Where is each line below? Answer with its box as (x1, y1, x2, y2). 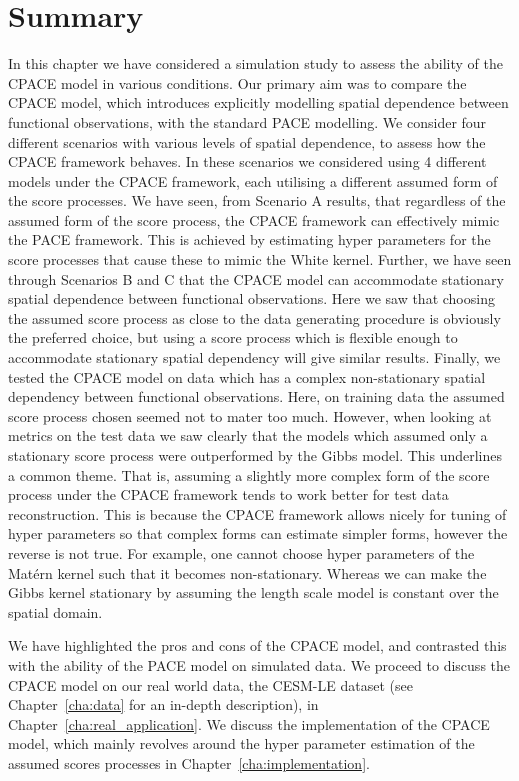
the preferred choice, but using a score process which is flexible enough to (8, 327, 458, 348)
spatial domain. (8, 601, 103, 622)
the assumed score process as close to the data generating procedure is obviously (8, 307, 501, 328)
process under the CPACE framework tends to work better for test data (8, 484, 449, 505)
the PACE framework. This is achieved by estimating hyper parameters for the (8, 229, 491, 250)
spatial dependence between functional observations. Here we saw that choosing (8, 288, 495, 309)
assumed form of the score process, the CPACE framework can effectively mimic (8, 209, 500, 230)
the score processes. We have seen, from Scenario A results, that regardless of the (8, 190, 506, 211)
